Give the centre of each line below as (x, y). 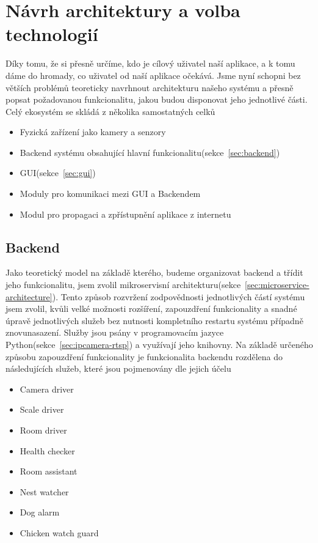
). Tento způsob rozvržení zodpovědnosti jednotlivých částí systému (179, 296)
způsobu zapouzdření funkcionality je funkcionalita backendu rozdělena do (144, 356)
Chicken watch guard (59, 532)
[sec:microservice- (277, 285)
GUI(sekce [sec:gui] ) (58, 173)
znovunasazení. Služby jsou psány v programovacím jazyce (115, 332)
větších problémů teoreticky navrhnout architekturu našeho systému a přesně (150, 87)
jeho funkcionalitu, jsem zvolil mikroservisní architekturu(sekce (123, 285)
